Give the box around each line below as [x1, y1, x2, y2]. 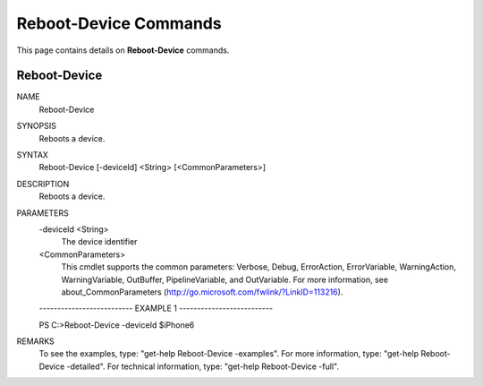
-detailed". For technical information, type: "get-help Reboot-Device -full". [66, 361, 340, 372]
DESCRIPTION [16, 178, 70, 189]
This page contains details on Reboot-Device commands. [16, 45, 230, 56]
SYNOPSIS [16, 121, 57, 132]
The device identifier [61, 236, 138, 247]
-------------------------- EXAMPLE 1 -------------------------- [38, 303, 273, 313]
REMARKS [16, 336, 55, 347]
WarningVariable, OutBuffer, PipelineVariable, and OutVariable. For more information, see [61, 274, 389, 285]
